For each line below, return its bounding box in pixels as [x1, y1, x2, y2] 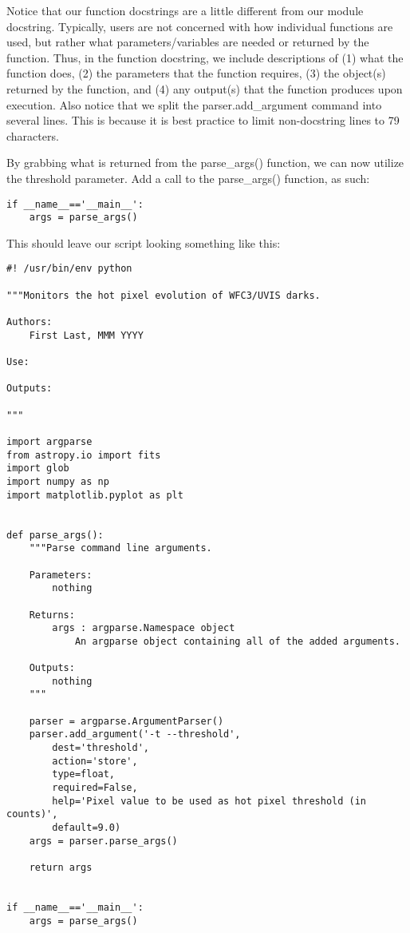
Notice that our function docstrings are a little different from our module [6, 2, 364, 18]
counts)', [6, 808, 58, 820]
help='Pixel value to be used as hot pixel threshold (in [52, 795, 367, 807]
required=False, [52, 782, 138, 794]
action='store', [52, 755, 138, 767]
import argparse [6, 435, 93, 447]
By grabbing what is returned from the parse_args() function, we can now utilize [6, 154, 404, 171]
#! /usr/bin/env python [6, 263, 132, 275]
